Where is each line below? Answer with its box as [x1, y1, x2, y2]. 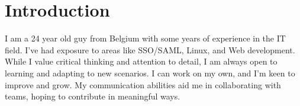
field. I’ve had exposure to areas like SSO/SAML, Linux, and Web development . [5, 43, 295, 56]
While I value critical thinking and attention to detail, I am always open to [5, 55, 278, 68]
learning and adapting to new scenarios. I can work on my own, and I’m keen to [5, 66, 295, 79]
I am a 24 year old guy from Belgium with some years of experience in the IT [5, 32, 286, 44]
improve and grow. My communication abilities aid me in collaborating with [5, 78, 281, 91]
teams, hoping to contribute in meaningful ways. [5, 90, 180, 102]
